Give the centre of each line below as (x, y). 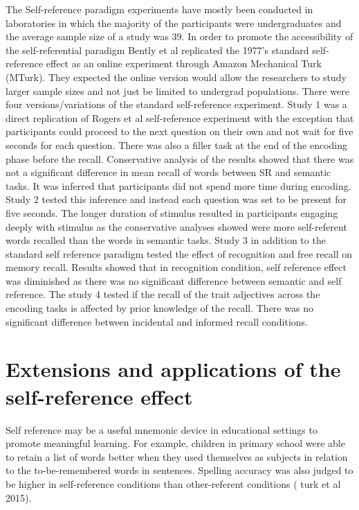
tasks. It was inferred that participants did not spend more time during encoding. (178, 185)
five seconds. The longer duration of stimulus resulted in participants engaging (172, 212)
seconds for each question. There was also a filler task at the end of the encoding (177, 144)
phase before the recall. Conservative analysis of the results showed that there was (180, 158)
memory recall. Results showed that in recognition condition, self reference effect (176, 267)
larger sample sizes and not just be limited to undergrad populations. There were (177, 90)
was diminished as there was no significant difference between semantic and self (174, 280)
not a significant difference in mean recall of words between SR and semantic (168, 172)
